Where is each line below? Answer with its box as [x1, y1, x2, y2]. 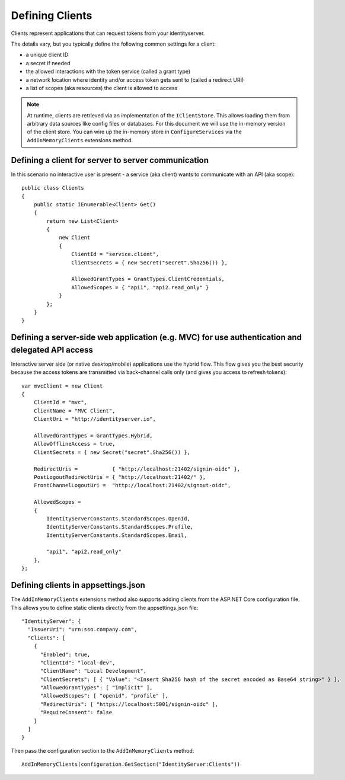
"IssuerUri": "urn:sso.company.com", [27, 626, 138, 633]
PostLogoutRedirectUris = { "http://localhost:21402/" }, [33, 474, 206, 480]
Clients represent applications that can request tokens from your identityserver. [11, 30, 205, 37]
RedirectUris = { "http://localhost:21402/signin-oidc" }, [33, 465, 241, 472]
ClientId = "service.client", [71, 251, 159, 258]
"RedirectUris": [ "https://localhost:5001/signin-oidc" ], [40, 701, 219, 708]
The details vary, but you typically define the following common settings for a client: [11, 40, 216, 47]
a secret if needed [25, 59, 71, 66]
